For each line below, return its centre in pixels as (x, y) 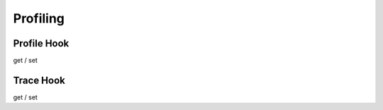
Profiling (39, 18)
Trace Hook (39, 80)
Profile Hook (41, 43)
